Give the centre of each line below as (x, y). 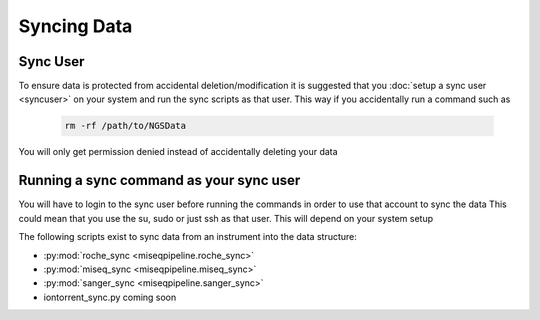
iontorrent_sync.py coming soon (110, 297)
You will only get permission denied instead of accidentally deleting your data (178, 152)
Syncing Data (75, 26)
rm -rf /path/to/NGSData (125, 126)
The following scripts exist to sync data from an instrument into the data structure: (187, 237)
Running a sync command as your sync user (159, 180)
